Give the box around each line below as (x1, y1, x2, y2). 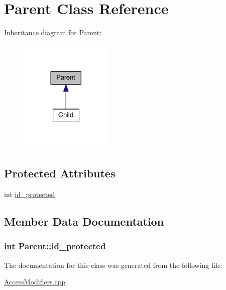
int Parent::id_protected (4, 240, 106, 252)
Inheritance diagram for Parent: (4, 27, 102, 38)
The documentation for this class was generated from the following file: (4, 259, 222, 270)
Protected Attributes (4, 165, 116, 181)
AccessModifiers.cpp (4, 276, 66, 287)
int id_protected (4, 189, 55, 200)
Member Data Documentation (4, 214, 164, 229)
